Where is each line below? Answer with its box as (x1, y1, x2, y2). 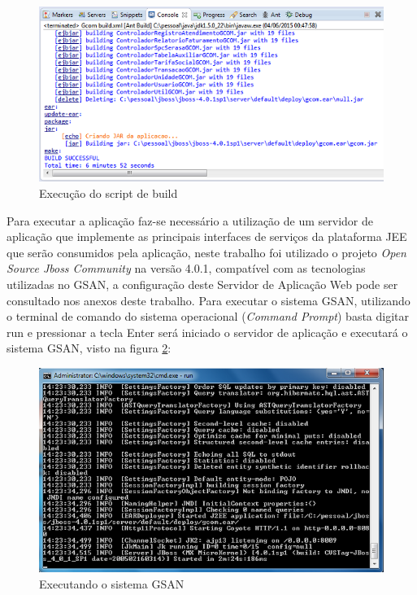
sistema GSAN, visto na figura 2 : (7, 339, 172, 357)
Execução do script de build (39, 184, 178, 201)
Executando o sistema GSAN (39, 575, 185, 592)
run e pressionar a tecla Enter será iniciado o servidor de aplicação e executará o (7, 323, 408, 340)
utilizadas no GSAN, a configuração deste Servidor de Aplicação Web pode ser (7, 275, 398, 292)
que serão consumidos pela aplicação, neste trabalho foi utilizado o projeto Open (7, 243, 406, 260)
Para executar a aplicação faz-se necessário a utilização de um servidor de (7, 212, 373, 229)
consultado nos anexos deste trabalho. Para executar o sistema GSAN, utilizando (7, 291, 410, 308)
